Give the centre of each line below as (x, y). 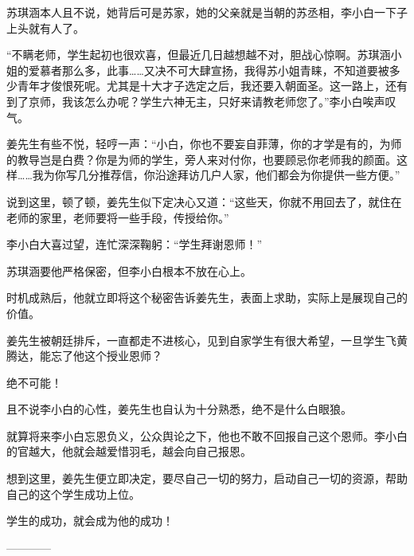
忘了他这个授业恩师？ (106, 356)
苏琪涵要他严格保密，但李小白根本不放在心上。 (129, 270)
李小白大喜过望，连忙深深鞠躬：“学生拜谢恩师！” (135, 244)
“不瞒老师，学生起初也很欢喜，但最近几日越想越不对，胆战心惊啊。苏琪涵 (199, 55)
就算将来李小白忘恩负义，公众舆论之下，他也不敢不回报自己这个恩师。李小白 (207, 435)
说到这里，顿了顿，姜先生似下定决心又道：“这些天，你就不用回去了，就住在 (204, 201)
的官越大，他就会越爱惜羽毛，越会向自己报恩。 (129, 451)
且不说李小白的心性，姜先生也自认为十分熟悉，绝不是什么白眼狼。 (179, 409)
